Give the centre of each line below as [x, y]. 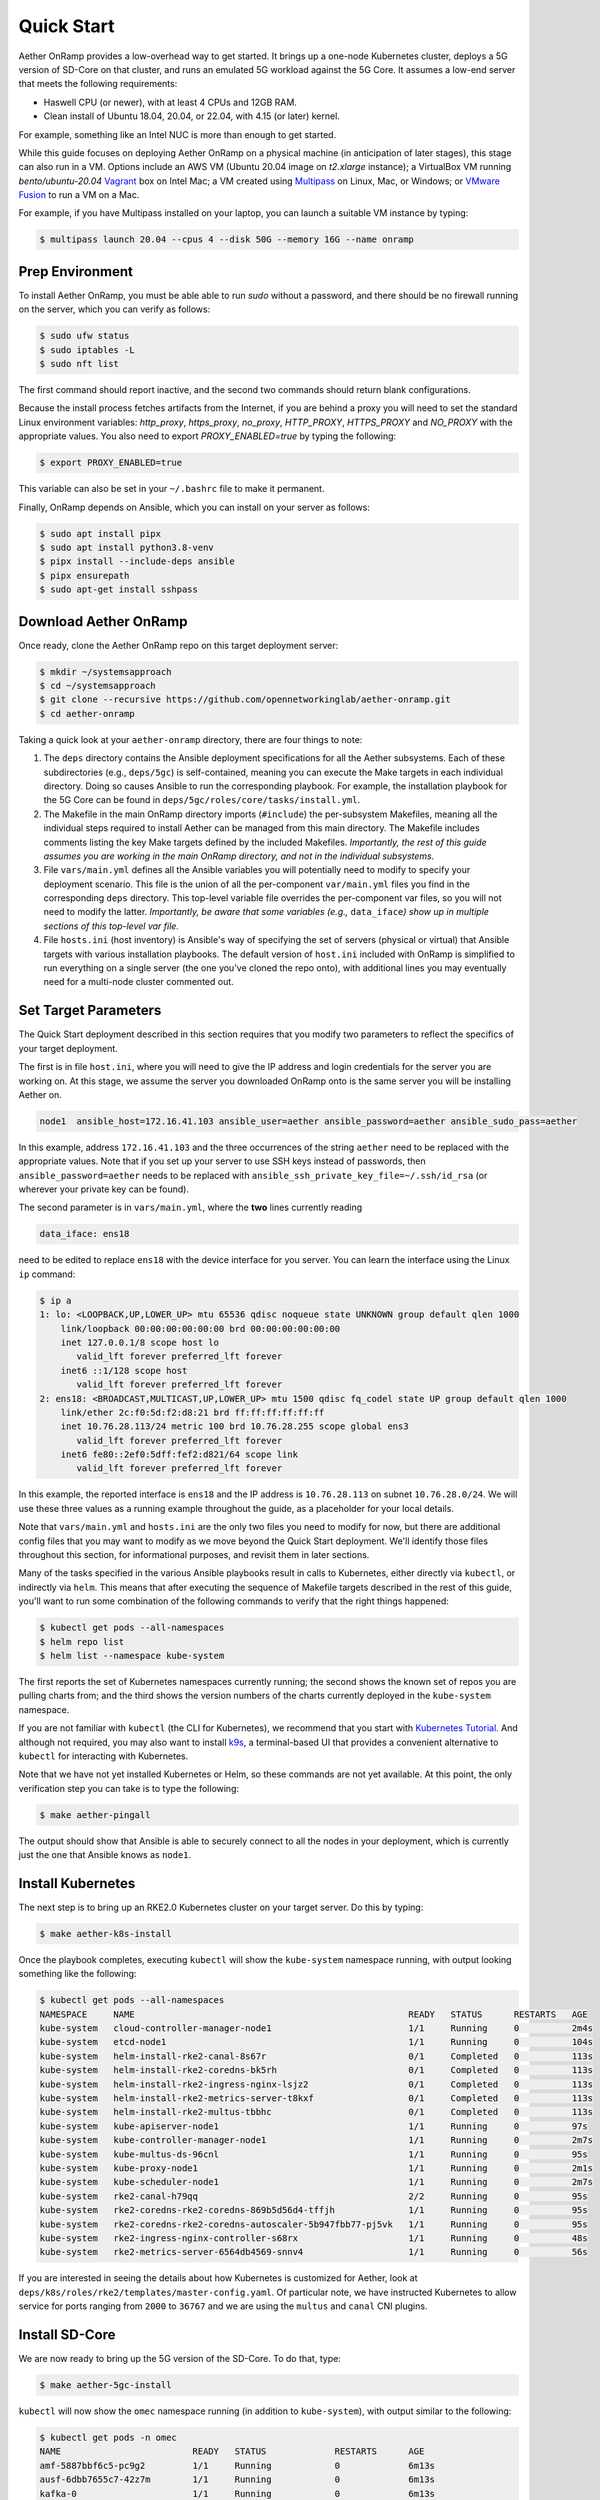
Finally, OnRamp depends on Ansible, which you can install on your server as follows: [194, 507]
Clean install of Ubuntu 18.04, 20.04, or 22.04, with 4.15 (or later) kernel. [191, 116]
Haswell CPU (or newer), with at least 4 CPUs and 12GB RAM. [170, 102]
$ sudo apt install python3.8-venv [126, 547]
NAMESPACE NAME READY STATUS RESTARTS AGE [314, 2014]
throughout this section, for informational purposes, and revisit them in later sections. [194, 1555]
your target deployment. [68, 1048]
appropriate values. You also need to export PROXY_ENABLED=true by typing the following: [207, 436]
